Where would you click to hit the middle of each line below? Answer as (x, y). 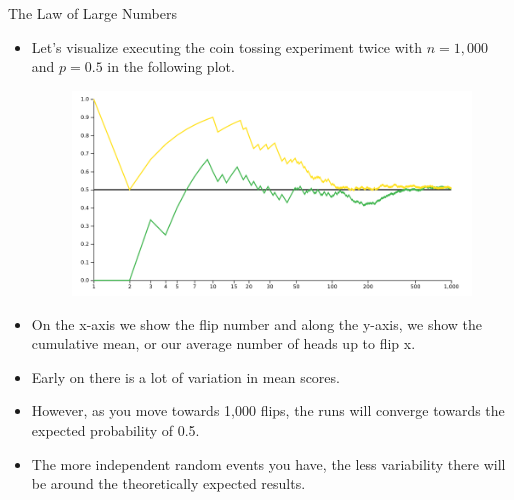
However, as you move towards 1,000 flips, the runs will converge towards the (268, 410)
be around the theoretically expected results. (168, 483)
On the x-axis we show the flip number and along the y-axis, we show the (257, 323)
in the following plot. (171, 66)
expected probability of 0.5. (115, 429)
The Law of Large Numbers (92, 13)
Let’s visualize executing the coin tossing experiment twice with (226, 46)
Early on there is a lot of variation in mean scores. (185, 376)
